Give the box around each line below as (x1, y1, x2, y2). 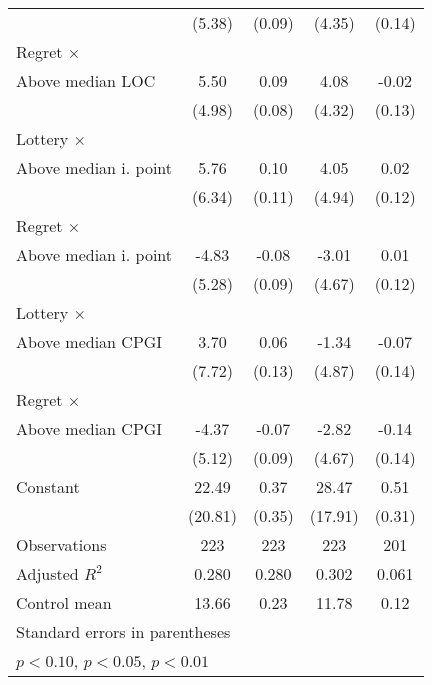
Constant (16, 475, 80, 498)
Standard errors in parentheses (16, 620, 231, 643)
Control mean (16, 591, 112, 614)
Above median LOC (16, 69, 156, 92)
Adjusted (16, 562, 79, 585)
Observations (16, 533, 107, 556)
